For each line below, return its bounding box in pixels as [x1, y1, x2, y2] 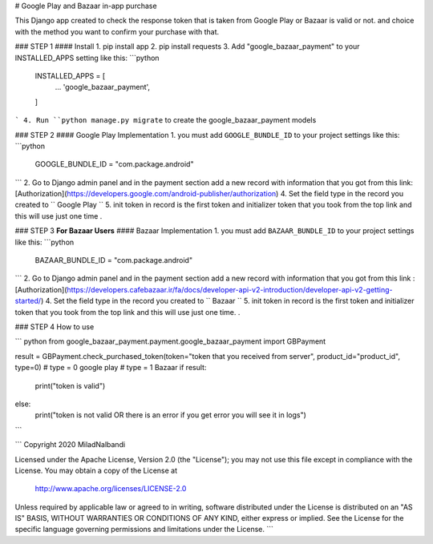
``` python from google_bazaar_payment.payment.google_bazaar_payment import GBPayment [14, 336, 326, 346]
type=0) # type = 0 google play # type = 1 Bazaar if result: [14, 363, 207, 373]
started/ [14, 296, 42, 306]
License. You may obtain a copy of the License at [14, 465, 178, 475]
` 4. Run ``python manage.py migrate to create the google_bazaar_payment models [14, 115, 317, 125]
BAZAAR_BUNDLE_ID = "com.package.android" [34, 256, 192, 265]
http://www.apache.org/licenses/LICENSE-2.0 [34, 484, 187, 494]
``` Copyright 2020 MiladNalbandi [14, 440, 126, 449]
